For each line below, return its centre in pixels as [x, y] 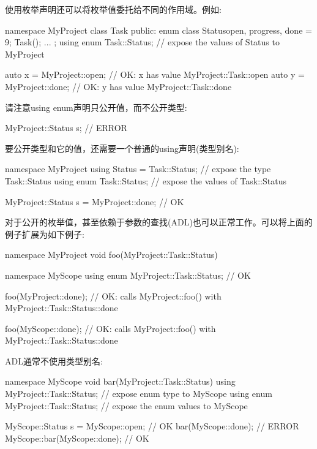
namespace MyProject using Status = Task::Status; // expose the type [138, 169]
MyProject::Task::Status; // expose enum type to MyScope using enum [139, 394]
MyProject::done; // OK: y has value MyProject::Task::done [118, 86]
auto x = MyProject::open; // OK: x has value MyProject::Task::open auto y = [155, 74]
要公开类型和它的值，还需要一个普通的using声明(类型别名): [122, 148]
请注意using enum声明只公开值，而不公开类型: [96, 107]
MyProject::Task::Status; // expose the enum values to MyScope [126, 405]
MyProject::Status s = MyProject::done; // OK [95, 201]
